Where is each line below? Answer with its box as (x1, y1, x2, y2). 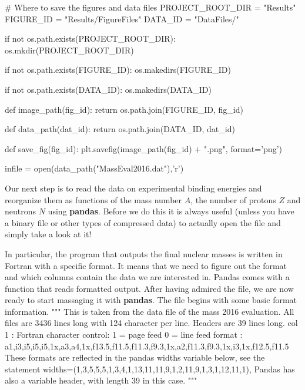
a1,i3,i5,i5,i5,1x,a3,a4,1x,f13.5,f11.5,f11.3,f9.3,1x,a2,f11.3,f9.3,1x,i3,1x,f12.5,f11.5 (5, 339, 289, 352)
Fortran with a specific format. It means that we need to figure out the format (5, 259, 287, 271)
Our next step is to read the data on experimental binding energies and (5, 181, 262, 194)
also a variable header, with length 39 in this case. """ (5, 374, 197, 386)
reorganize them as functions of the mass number (5, 193, 182, 206)
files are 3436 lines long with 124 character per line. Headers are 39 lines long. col (5, 317, 298, 329)
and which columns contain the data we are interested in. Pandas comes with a (5, 271, 290, 283)
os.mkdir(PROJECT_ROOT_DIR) (5, 43, 134, 56)
